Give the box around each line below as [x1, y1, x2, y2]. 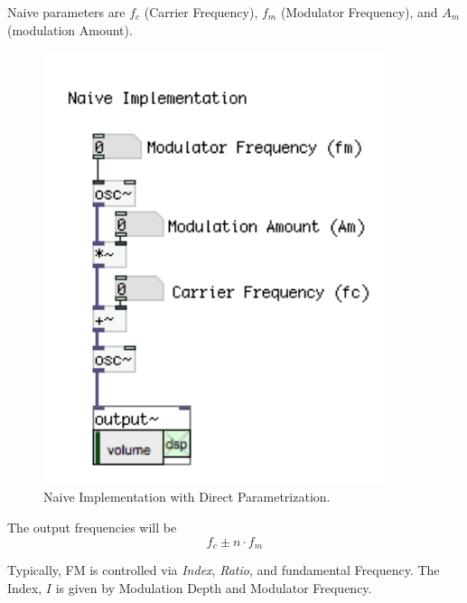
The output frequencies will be [7, 517, 177, 536]
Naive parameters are [7, 3, 126, 21]
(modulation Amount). [7, 20, 133, 39]
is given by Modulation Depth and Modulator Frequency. [55, 578, 372, 597]
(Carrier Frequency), [144, 3, 258, 21]
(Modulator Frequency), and [280, 3, 438, 21]
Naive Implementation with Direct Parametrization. [43, 487, 331, 506]
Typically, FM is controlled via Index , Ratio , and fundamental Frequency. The [7, 561, 440, 579]
